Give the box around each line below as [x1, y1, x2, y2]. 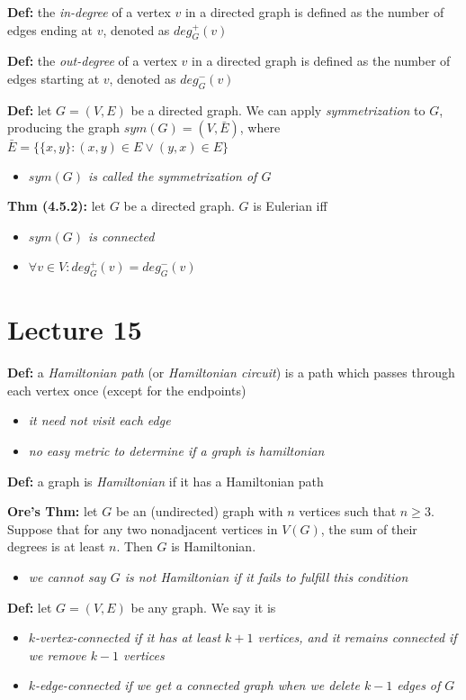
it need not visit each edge [28, 411, 171, 430]
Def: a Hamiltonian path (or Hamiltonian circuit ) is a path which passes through [7, 363, 455, 382]
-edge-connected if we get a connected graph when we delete [35, 676, 360, 695]
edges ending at [7, 20, 93, 39]
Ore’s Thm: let [7, 502, 98, 521]
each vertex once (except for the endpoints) [7, 380, 246, 399]
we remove [28, 645, 86, 664]
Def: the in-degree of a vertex [7, 3, 171, 21]
